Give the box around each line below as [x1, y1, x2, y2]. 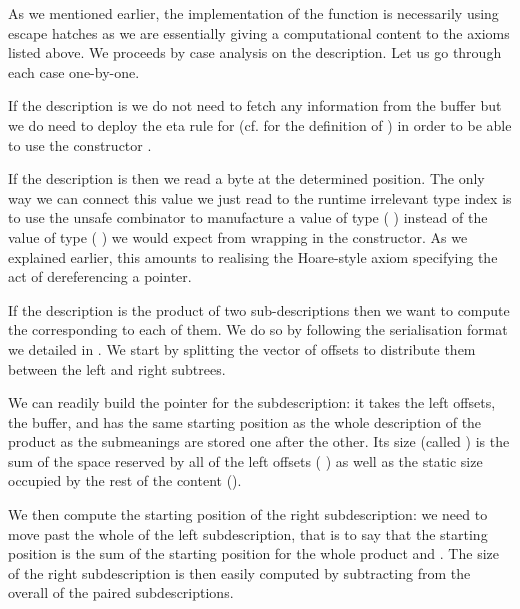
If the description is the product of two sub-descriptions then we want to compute [8, 299, 510, 320]
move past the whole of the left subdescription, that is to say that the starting [8, 523, 488, 544]
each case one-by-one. [8, 61, 140, 82]
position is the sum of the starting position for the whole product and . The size [8, 543, 499, 564]
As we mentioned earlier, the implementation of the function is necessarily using [8, 3, 499, 23]
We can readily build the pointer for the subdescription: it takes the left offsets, [8, 392, 496, 413]
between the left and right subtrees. [8, 358, 226, 379]
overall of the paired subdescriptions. [8, 582, 234, 603]
